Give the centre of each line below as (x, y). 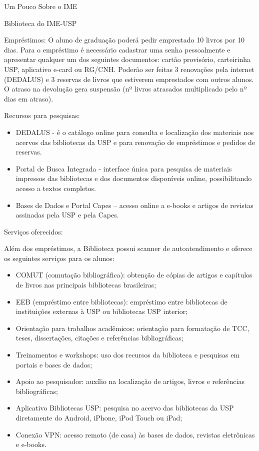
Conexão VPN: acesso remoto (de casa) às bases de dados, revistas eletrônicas (135, 434)
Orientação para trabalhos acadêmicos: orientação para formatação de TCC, (132, 328)
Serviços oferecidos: (33, 231)
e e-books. (31, 444)
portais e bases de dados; (54, 364)
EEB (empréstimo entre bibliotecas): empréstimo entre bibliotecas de (121, 301)
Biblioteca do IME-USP (40, 23)
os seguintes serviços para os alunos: (59, 258)
